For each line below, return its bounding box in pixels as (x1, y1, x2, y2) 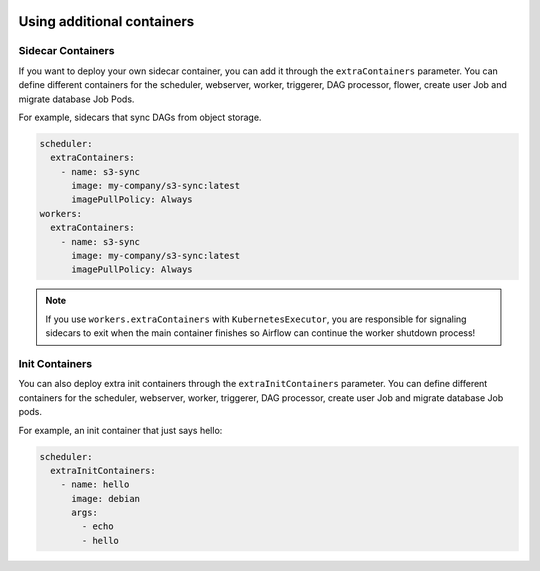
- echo (81, 521, 114, 532)
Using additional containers (18, 13, 195, 30)
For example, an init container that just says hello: (18, 424, 223, 436)
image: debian (71, 493, 140, 504)
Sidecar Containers (18, 44, 115, 58)
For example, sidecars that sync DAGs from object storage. (18, 111, 262, 123)
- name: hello (60, 479, 130, 490)
